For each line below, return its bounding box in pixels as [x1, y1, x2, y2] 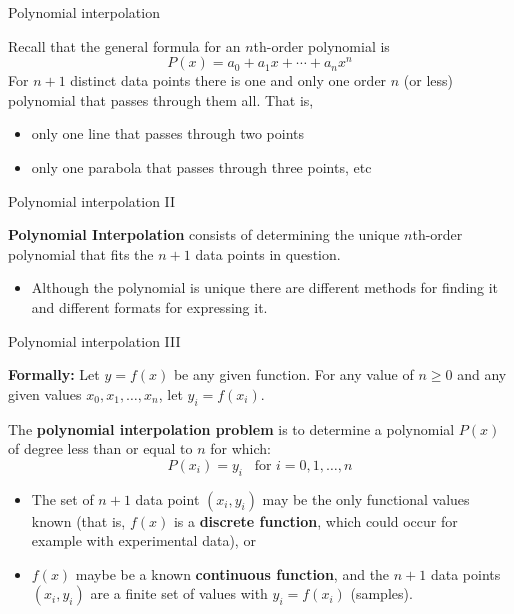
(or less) [403, 70, 454, 91]
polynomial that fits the [8, 243, 154, 264]
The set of [31, 488, 94, 509]
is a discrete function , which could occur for [173, 510, 458, 531]
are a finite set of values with [90, 583, 268, 604]
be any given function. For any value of [173, 364, 414, 385]
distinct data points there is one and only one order [70, 70, 387, 91]
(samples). [350, 583, 413, 604]
